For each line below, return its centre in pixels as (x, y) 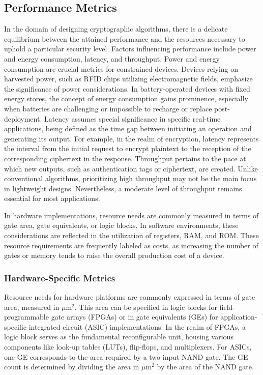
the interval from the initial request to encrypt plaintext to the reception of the (128, 148)
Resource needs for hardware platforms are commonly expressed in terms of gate (130, 297)
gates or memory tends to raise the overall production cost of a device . (114, 255)
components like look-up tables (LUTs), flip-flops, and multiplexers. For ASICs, (128, 347)
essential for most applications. (52, 198)
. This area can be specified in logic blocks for (146, 307)
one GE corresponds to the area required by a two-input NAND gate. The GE (126, 356)
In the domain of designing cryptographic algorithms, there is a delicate (116, 29)
